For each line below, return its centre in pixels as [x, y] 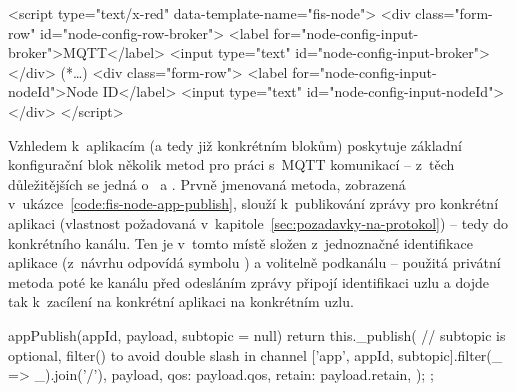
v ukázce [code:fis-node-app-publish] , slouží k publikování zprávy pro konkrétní [253, 203]
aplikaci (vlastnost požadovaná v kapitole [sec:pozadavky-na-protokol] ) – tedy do [258, 222]
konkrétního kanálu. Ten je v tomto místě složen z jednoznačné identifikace [240, 242]
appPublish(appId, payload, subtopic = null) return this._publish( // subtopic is [257, 334]
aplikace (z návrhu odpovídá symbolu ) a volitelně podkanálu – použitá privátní [254, 262]
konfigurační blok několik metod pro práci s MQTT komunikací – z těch [231, 164]
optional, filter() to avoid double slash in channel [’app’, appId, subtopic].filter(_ [255, 354]
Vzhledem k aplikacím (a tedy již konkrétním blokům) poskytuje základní [235, 144]
